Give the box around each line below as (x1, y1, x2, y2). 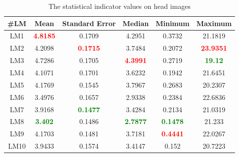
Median (122, 18, 149, 28)
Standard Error (62, 18, 116, 28)
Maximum (196, 18, 232, 28)
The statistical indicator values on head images (48, 1, 191, 11)
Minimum (156, 18, 190, 28)
